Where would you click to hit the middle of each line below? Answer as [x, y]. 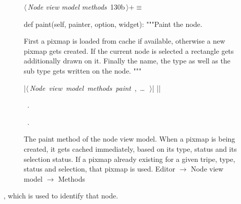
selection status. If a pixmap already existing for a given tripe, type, [130, 159]
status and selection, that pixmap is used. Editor [99, 169]
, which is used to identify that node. [61, 196]
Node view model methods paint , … [87, 88]
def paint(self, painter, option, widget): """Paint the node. [113, 24]
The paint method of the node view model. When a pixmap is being [130, 139]
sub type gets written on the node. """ [83, 70]
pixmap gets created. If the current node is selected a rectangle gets [129, 50]
